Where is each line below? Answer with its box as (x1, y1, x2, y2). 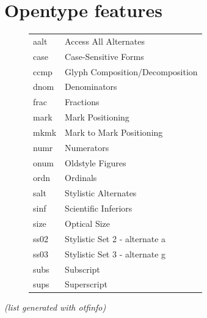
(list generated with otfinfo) (4, 301, 106, 314)
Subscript (65, 262, 100, 275)
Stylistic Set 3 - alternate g (65, 247, 166, 260)
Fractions (65, 95, 100, 108)
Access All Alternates (65, 34, 145, 47)
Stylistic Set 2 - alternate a (65, 232, 166, 245)
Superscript (65, 278, 107, 290)
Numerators (65, 141, 109, 153)
